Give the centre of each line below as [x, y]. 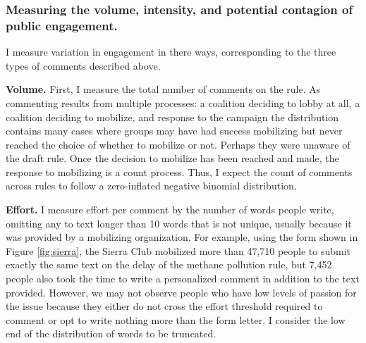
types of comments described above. [83, 65]
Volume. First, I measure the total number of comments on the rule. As [163, 89]
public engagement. [62, 25]
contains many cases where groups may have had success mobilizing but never [174, 131]
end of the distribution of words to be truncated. [111, 333]
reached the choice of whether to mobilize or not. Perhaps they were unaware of [178, 144]
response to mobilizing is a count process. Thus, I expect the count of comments [179, 171]
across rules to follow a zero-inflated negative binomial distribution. [151, 186]
